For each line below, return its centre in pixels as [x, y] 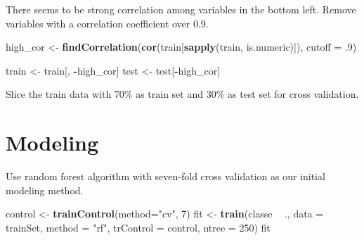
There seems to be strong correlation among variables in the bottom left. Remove [181, 9]
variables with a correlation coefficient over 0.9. [107, 23]
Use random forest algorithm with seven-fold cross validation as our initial [165, 176]
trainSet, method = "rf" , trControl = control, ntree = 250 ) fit [138, 227]
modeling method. [45, 190]
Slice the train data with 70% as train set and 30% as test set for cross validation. [182, 94]
